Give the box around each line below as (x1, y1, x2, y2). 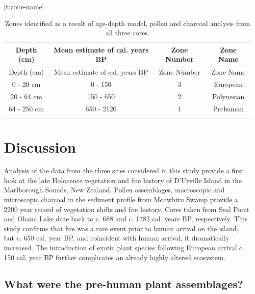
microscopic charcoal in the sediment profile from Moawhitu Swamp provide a (4, 194, 238, 204)
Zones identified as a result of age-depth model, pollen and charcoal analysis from (5, 18, 250, 28)
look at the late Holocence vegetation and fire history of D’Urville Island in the (4, 175, 242, 185)
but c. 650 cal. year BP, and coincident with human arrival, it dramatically (4, 233, 229, 243)
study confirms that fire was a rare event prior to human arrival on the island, (4, 223, 239, 233)
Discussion (4, 137, 76, 157)
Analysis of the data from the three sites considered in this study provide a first (4, 165, 244, 176)
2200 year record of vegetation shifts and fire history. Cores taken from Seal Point (4, 204, 250, 214)
